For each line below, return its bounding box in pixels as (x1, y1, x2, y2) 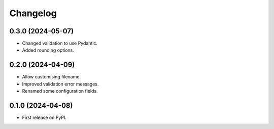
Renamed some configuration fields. (22, 88, 98, 94)
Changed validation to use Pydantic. (22, 40, 98, 47)
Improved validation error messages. (22, 81, 99, 87)
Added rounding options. (22, 47, 75, 53)
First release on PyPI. (22, 114, 67, 121)
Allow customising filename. (22, 74, 81, 80)
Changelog (9, 8, 57, 19)
